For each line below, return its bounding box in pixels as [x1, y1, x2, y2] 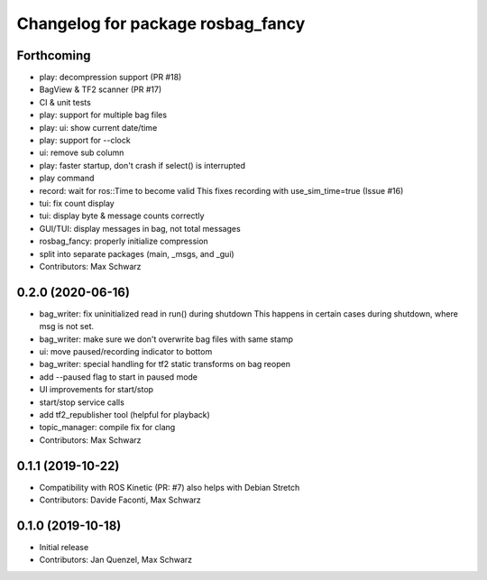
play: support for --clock [39, 135, 131, 146]
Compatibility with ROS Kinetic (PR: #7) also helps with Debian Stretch [39, 482, 300, 493]
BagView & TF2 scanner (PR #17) [39, 84, 162, 95]
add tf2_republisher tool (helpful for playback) [39, 409, 211, 419]
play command [39, 172, 95, 184]
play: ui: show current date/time [39, 122, 158, 133]
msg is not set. [39, 321, 95, 332]
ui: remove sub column [39, 147, 124, 158]
